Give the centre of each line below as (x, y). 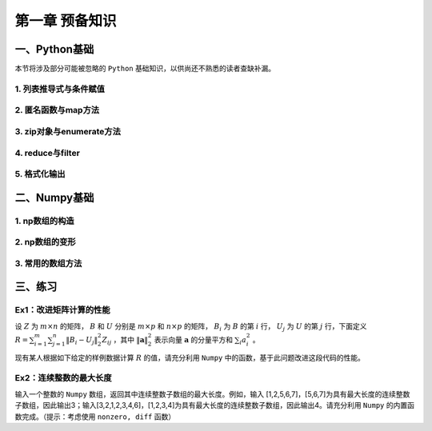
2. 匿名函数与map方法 (57, 110)
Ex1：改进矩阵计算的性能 (63, 310)
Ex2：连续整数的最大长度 (63, 378)
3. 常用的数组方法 (48, 263)
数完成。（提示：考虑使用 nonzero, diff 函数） (95, 417)
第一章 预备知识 (66, 21)
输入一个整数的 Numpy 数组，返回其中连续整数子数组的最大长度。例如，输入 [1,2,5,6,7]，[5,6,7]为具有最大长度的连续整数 (212, 394)
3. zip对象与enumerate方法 (68, 131)
